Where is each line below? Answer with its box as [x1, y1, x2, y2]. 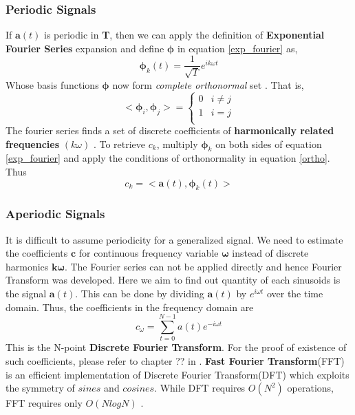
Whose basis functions [6, 77, 99, 92]
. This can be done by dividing [75, 286, 204, 301]
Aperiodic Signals [6, 205, 105, 222]
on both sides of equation [215, 136, 322, 151]
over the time [266, 286, 323, 301]
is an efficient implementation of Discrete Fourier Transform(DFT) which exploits [6, 367, 349, 381]
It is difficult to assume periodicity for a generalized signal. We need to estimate [6, 232, 343, 246]
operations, [287, 381, 334, 395]
